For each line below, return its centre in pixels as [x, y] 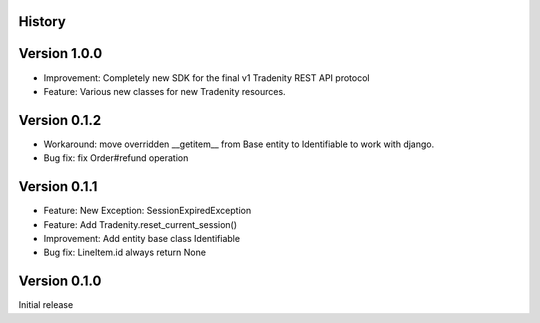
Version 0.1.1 [58, 186]
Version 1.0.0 [60, 53]
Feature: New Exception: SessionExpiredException [147, 211]
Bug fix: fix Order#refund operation [116, 158]
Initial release [46, 305]
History [42, 21]
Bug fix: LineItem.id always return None [125, 252]
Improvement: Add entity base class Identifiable [141, 238]
